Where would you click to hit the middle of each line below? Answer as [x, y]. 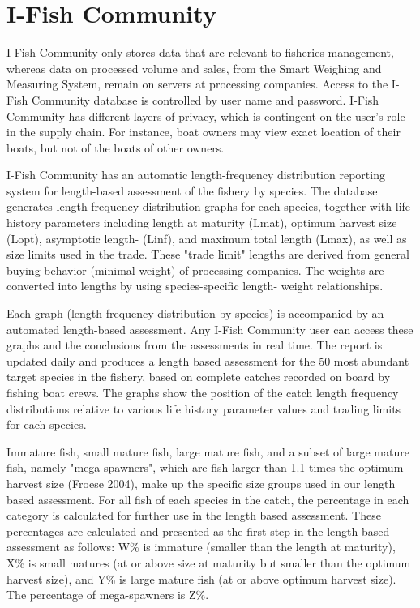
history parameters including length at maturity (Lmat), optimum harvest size [202, 223]
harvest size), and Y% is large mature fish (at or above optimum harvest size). [201, 578]
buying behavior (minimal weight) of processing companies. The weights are [195, 270]
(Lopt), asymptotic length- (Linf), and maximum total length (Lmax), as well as [207, 238]
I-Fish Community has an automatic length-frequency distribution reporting [196, 175]
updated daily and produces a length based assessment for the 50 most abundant [208, 360]
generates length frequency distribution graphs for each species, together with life [209, 206]
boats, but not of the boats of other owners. [116, 147]
